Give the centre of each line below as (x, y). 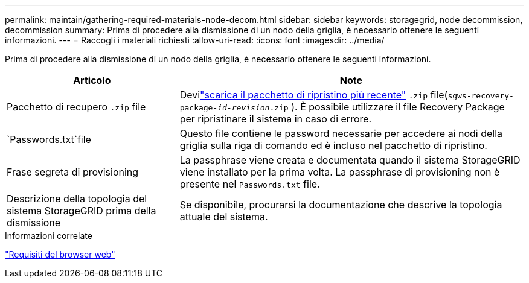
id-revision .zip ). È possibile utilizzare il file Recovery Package (361, 107)
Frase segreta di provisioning (73, 172)
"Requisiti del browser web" (60, 254)
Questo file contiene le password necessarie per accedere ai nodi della (341, 133)
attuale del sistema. (224, 217)
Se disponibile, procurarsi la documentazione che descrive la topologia (341, 205)
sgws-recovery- (481, 96)
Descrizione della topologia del (77, 199)
